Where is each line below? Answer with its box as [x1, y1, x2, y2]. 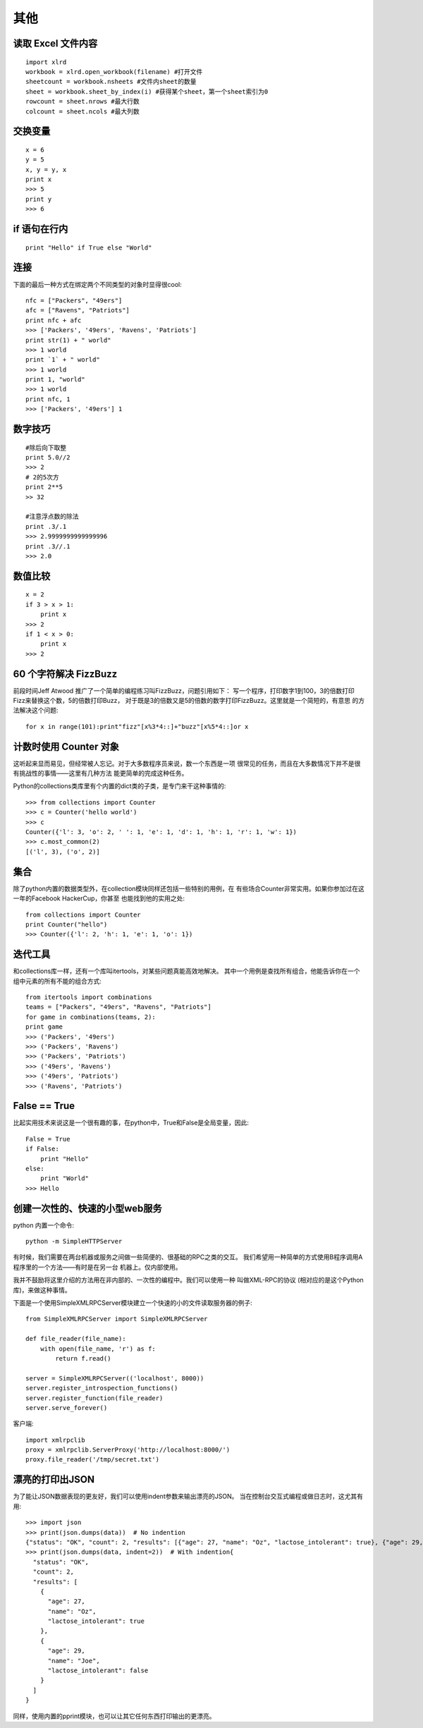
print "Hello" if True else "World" [25, 243, 152, 252]
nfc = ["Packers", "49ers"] [25, 296, 123, 305]
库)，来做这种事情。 [13, 1285, 72, 1294]
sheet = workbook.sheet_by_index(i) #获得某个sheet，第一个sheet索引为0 [25, 87, 269, 95]
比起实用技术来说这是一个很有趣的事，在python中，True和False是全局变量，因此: [13, 1118, 250, 1127]
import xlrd [25, 58, 67, 66]
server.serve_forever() [25, 1404, 108, 1411]
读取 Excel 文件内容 [13, 37, 98, 49]
